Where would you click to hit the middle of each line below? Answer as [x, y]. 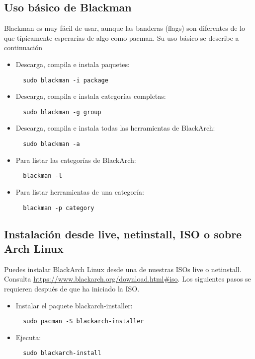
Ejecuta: [28, 337]
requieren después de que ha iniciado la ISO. [72, 289]
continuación [23, 47]
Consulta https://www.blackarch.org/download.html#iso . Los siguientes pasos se [127, 279]
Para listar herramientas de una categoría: [80, 191]
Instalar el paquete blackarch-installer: [74, 305]
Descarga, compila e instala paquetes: [73, 64]
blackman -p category [59, 208]
